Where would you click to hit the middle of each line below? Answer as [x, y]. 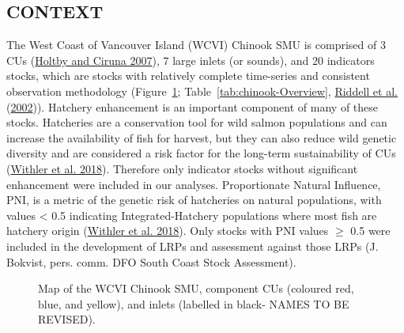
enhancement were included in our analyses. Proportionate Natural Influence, [194, 184]
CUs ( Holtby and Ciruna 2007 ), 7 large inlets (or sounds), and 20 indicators [191, 60]
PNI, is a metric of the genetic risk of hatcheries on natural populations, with [194, 200]
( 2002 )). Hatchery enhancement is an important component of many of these [192, 106]
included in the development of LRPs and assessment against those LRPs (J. [193, 246]
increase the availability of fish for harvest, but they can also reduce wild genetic [202, 137]
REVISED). [67, 319]
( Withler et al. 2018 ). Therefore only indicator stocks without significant [182, 168]
